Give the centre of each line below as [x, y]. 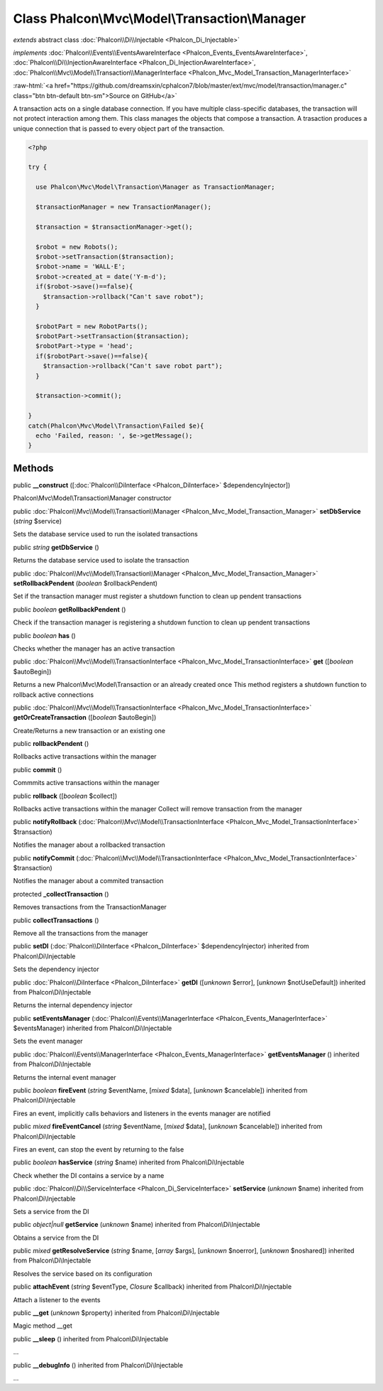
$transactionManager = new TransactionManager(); [124, 207]
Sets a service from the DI [51, 1211]
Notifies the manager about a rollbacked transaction [89, 845]
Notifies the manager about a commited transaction [88, 881]
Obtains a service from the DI [56, 1238]
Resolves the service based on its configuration [83, 1273]
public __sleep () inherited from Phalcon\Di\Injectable [91, 1338]
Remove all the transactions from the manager [81, 933]
